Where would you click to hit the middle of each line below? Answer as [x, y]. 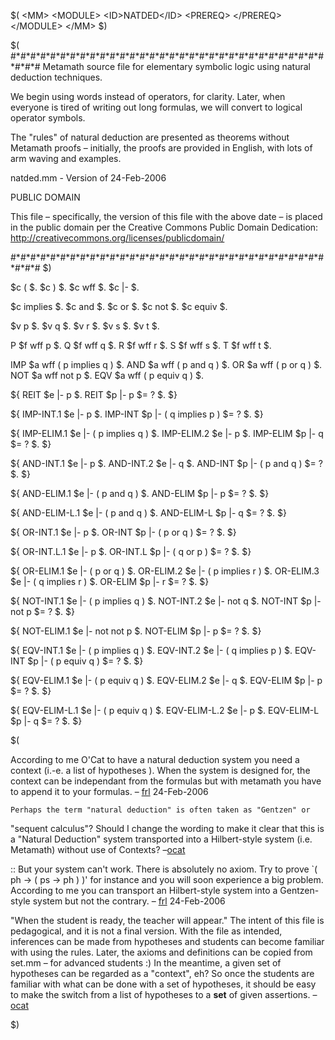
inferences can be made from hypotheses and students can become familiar [167, 941]
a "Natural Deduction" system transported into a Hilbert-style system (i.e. [161, 839]
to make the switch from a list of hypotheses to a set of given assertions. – [164, 994]
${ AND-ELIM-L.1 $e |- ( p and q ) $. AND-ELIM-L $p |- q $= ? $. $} [148, 513]
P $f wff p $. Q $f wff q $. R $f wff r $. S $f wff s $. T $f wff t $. [141, 345]
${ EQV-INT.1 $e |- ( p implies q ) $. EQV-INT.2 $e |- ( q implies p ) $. [151, 650]
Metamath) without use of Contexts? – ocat [98, 849]
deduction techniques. [56, 77]
